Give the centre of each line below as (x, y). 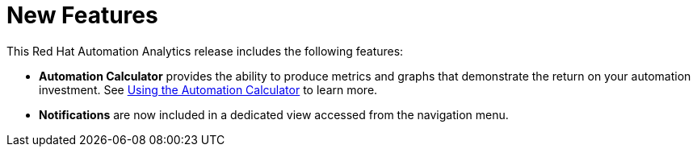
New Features (82, 15)
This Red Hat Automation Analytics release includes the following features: (205, 51)
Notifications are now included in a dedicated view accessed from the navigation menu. (274, 114)
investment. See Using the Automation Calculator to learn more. (208, 89)
